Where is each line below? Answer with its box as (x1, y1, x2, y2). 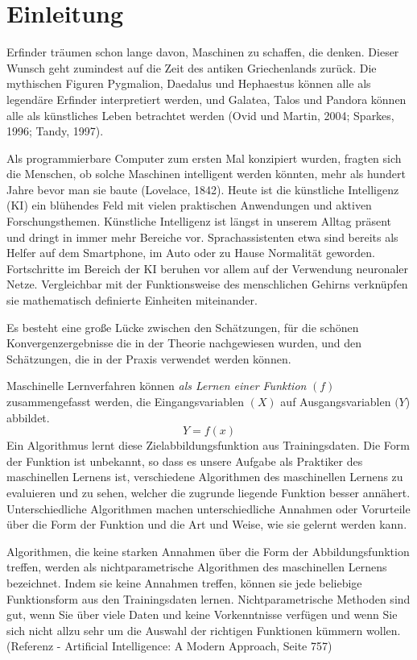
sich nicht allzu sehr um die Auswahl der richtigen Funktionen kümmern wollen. (6, 621, 401, 638)
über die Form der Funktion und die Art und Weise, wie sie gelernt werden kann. (6, 516, 407, 533)
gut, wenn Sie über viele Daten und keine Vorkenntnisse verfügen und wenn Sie (6, 606, 398, 623)
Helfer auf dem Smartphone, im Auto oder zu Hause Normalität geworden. (6, 244, 375, 261)
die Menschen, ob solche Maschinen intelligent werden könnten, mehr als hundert (6, 165, 406, 182)
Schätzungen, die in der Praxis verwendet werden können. (6, 350, 291, 367)
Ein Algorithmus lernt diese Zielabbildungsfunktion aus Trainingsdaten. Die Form (6, 437, 410, 454)
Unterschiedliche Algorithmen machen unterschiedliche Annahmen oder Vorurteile (6, 500, 411, 517)
